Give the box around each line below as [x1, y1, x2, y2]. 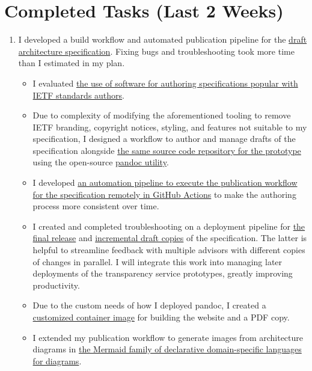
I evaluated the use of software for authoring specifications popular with [32, 76, 298, 89]
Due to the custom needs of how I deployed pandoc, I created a [32, 299, 266, 311]
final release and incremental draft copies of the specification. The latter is [32, 231, 307, 244]
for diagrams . [32, 354, 82, 367]
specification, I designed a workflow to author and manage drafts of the [32, 132, 296, 145]
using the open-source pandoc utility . [32, 156, 169, 168]
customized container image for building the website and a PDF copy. [32, 311, 290, 323]
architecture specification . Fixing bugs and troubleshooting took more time [18, 44, 295, 57]
